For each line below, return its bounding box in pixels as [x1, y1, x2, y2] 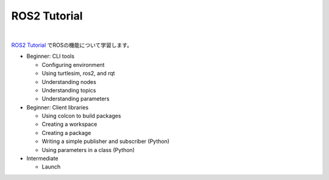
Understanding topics [41, 86, 96, 94]
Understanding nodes [41, 78, 97, 85]
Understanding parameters [41, 95, 110, 103]
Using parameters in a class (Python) [41, 146, 135, 153]
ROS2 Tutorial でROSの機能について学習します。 [11, 41, 133, 49]
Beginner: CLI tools [26, 52, 75, 60]
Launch [41, 163, 61, 170]
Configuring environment [41, 61, 105, 68]
